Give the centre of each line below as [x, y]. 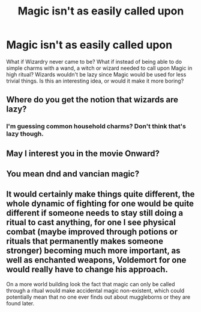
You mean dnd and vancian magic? [73, 174]
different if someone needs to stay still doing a [95, 213]
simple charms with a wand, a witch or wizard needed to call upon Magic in [99, 68]
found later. [20, 303]
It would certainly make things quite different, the [100, 194]
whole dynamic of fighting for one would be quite [100, 204]
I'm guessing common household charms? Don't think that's [96, 126]
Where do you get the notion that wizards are [92, 100]
